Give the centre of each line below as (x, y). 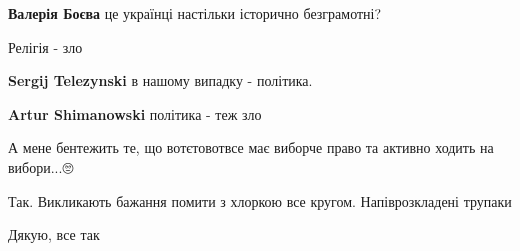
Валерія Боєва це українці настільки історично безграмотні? (195, 13)
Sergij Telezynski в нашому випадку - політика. (160, 80)
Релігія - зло (45, 46)
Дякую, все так (54, 234)
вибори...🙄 (41, 166)
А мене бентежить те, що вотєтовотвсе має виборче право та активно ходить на (251, 147)
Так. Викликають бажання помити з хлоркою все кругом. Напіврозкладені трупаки (260, 200)
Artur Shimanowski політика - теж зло (135, 113)
